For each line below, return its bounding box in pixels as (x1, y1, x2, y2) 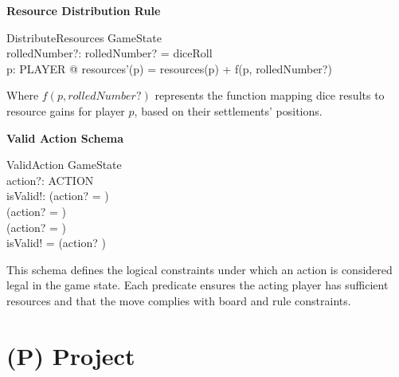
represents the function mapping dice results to (155, 87, 385, 104)
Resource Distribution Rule (6, 2, 161, 18)
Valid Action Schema (6, 129, 124, 146)
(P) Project (6, 339, 135, 371)
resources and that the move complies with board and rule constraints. (6, 292, 351, 308)
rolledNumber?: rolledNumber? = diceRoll (6, 45, 213, 61)
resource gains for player (6, 102, 125, 119)
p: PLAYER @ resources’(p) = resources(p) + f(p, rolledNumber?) (6, 60, 332, 77)
